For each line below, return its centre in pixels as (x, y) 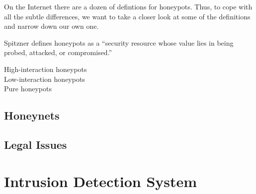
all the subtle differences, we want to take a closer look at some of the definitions (127, 16)
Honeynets (32, 115)
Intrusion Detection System (101, 181)
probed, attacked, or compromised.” (58, 52)
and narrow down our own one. (51, 26)
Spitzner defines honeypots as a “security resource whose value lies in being (119, 42)
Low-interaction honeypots (44, 79)
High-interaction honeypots (45, 69)
